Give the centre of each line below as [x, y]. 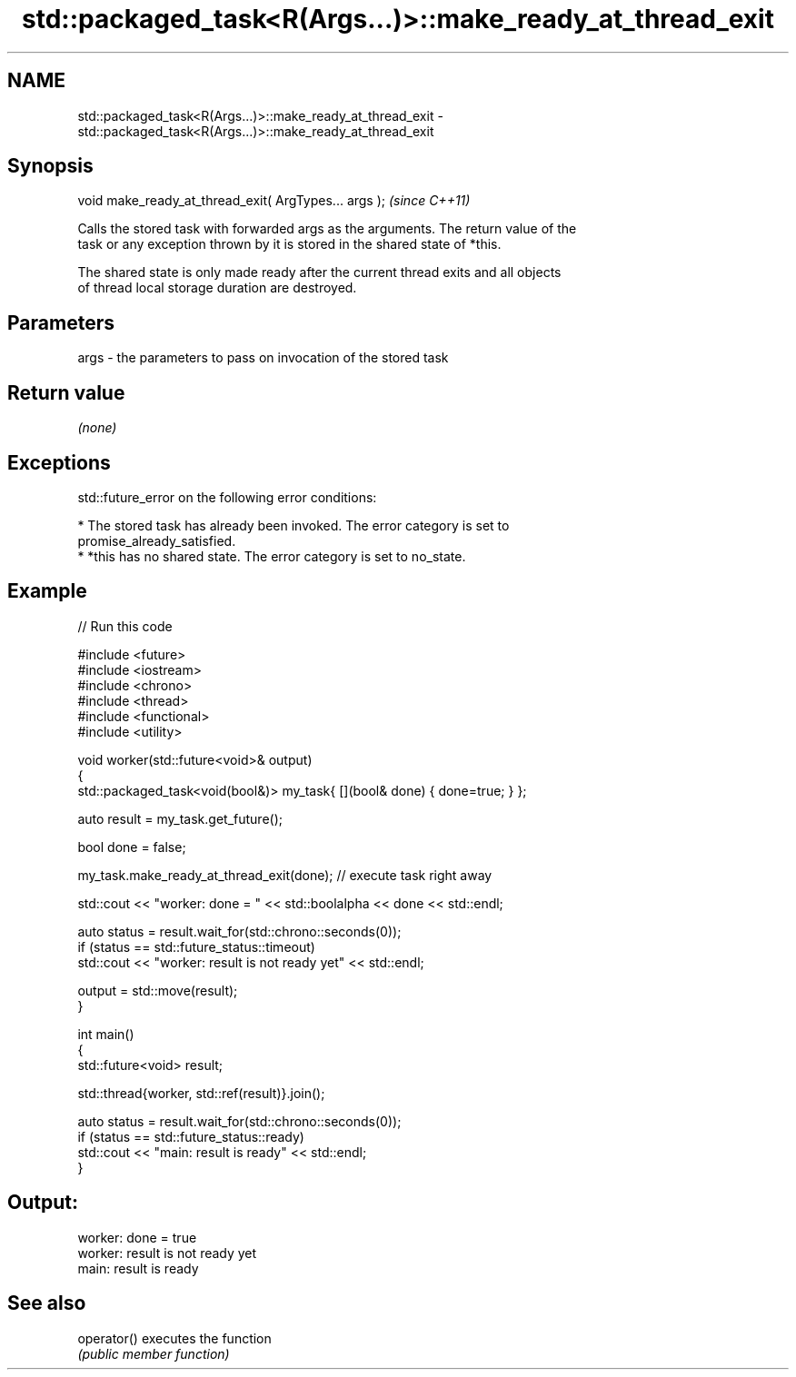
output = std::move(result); [158, 990]
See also [47, 1303]
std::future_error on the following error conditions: [227, 497]
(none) [97, 428]
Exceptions [59, 462]
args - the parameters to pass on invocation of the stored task [263, 358]
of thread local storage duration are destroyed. [217, 288]
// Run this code [125, 626]
